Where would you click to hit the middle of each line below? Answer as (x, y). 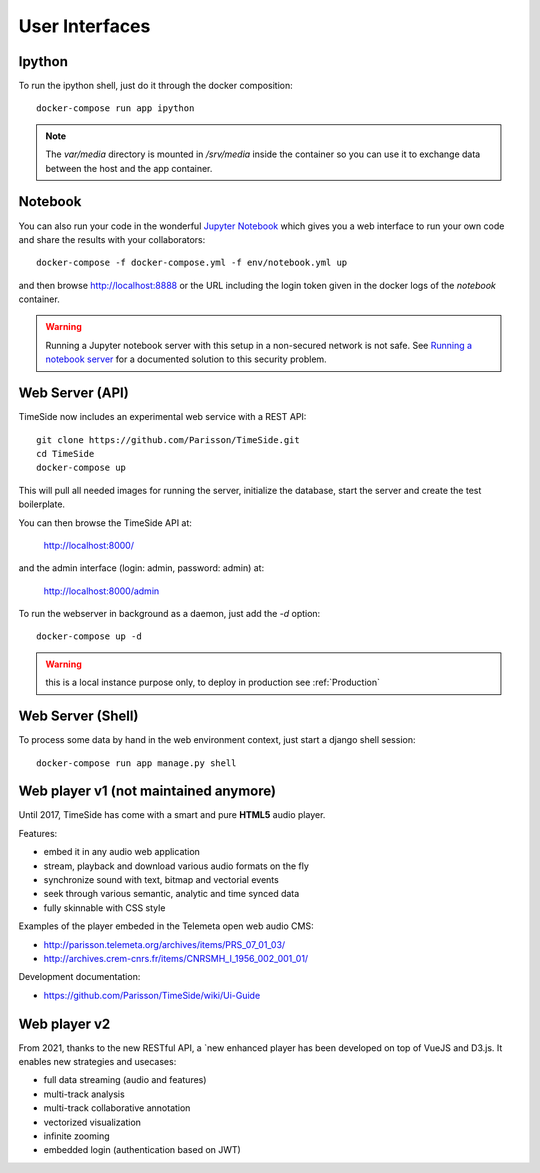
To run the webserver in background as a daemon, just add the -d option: (169, 614)
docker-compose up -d (89, 636)
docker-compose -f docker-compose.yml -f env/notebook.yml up (192, 263)
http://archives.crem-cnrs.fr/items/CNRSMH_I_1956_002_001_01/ (176, 958)
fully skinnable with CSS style (104, 907)
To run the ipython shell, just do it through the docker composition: (156, 86)
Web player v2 (64, 1023)
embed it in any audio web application (121, 852)
